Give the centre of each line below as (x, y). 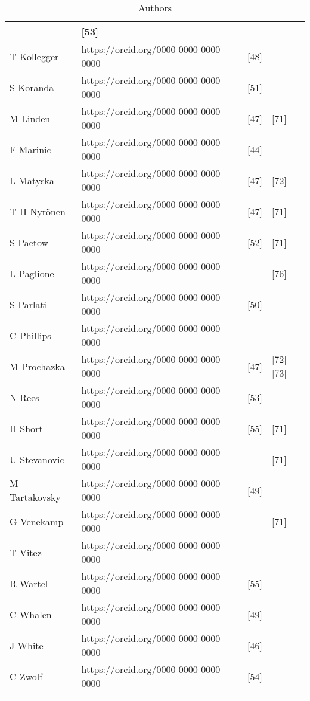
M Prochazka (37, 366)
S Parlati (28, 304)
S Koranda (32, 87)
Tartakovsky (35, 497)
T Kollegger (34, 56)
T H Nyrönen (38, 211)
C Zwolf (26, 676)
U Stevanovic (37, 459)
